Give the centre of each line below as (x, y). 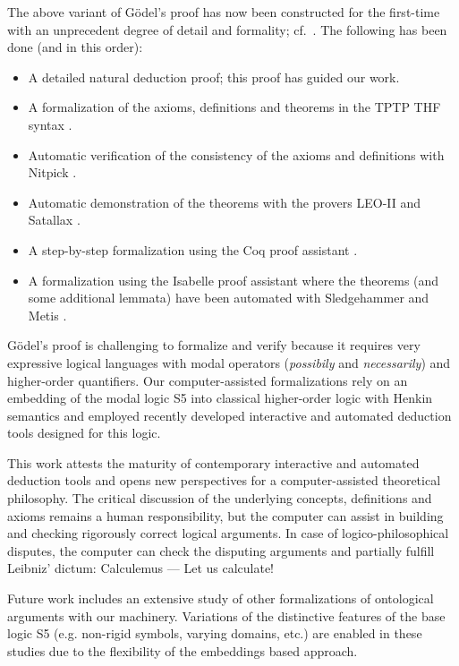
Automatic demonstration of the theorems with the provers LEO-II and (225, 202)
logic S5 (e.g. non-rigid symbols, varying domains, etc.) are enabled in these (215, 633)
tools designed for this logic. (84, 433)
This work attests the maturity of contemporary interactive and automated (213, 462)
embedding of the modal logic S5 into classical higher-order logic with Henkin (220, 398)
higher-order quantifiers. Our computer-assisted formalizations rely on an (208, 380)
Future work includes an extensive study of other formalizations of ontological (221, 598)
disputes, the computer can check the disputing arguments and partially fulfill (221, 550)
